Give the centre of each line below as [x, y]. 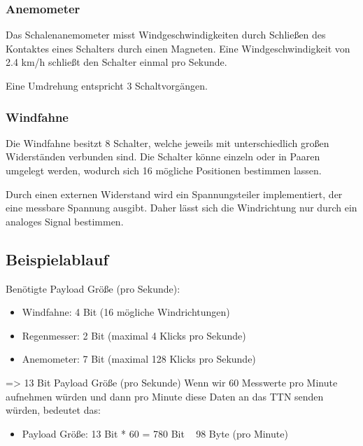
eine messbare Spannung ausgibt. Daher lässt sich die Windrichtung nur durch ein [181, 208]
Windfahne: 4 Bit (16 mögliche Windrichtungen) [126, 312]
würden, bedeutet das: [53, 410]
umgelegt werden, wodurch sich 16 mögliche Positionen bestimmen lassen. [164, 170]
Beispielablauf [57, 259]
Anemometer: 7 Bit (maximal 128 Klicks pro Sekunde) [139, 359]
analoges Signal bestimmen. [65, 221]
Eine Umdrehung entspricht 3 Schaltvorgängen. [107, 85]
